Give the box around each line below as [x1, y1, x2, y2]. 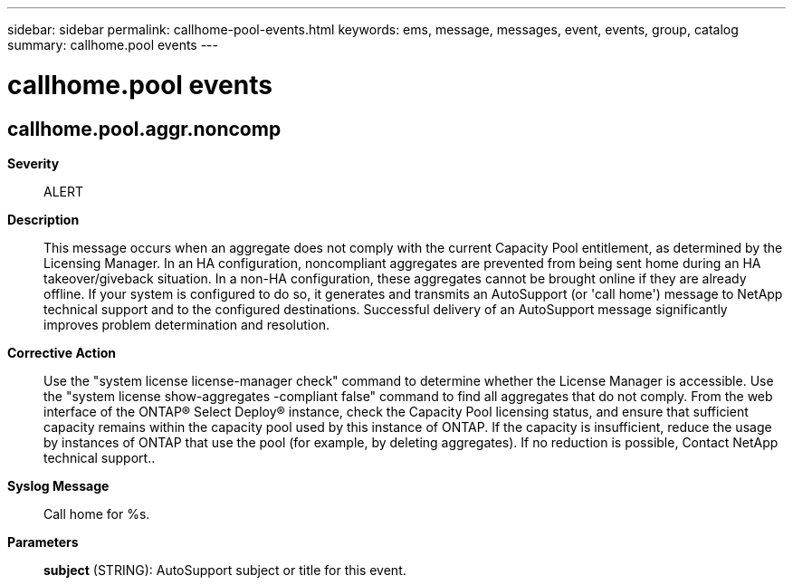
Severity [7, 155, 60, 171]
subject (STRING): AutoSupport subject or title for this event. [43, 561, 406, 578]
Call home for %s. [43, 505, 150, 522]
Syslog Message [7, 477, 110, 494]
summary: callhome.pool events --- [7, 37, 218, 53]
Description [7, 211, 80, 227]
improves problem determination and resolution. [43, 316, 330, 332]
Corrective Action [7, 344, 116, 360]
